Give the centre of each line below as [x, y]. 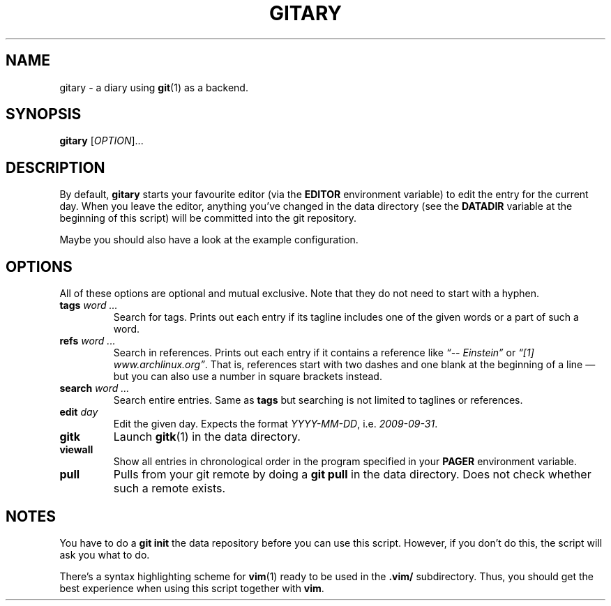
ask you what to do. [105, 554]
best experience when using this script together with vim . [192, 588]
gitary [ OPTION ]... [101, 141]
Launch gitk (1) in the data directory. [207, 437]
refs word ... [88, 341]
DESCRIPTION [55, 167]
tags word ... [89, 305]
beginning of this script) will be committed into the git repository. [208, 218]
